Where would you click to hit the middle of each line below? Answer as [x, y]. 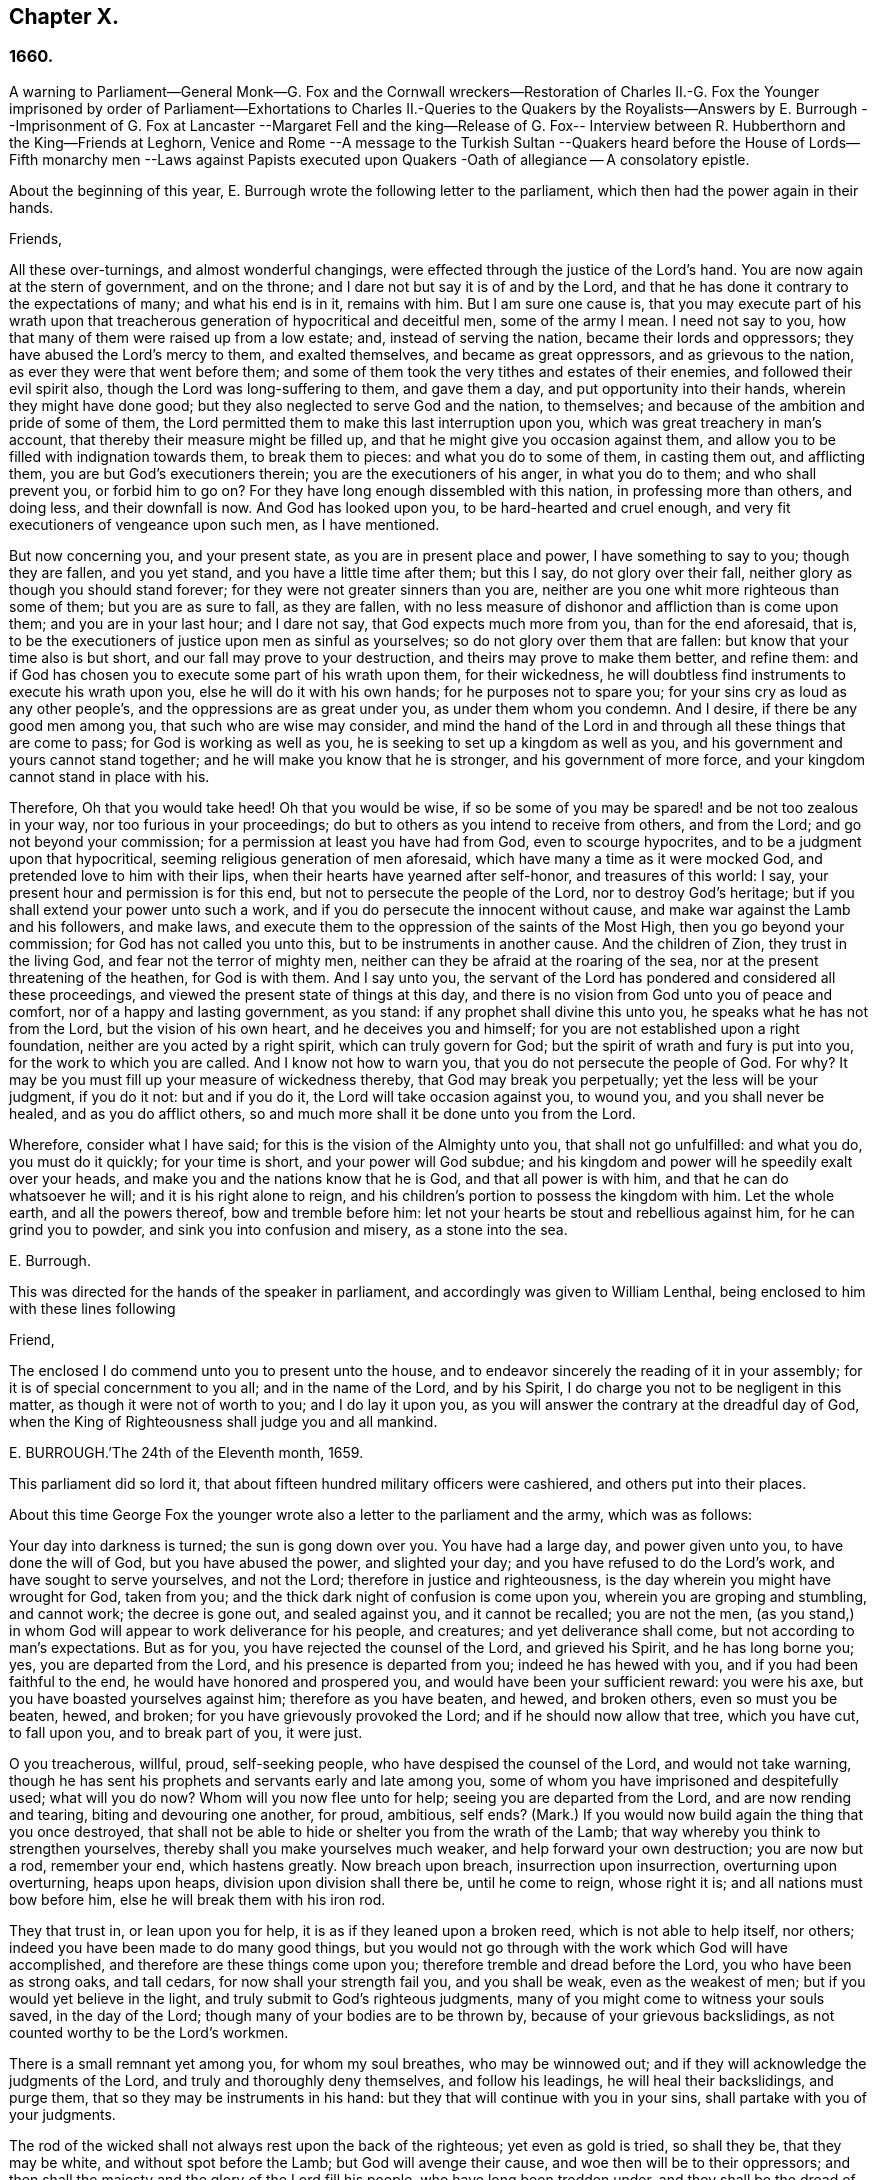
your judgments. [62, 2114]
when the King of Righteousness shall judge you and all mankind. [223, 1421]
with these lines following [92, 1308]
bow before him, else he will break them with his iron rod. [197, 1899]
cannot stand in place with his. [109, 776]
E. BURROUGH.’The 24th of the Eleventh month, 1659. [186, 1452]
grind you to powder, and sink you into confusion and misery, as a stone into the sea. [288, 1229]
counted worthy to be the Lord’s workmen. [149, 2032]
